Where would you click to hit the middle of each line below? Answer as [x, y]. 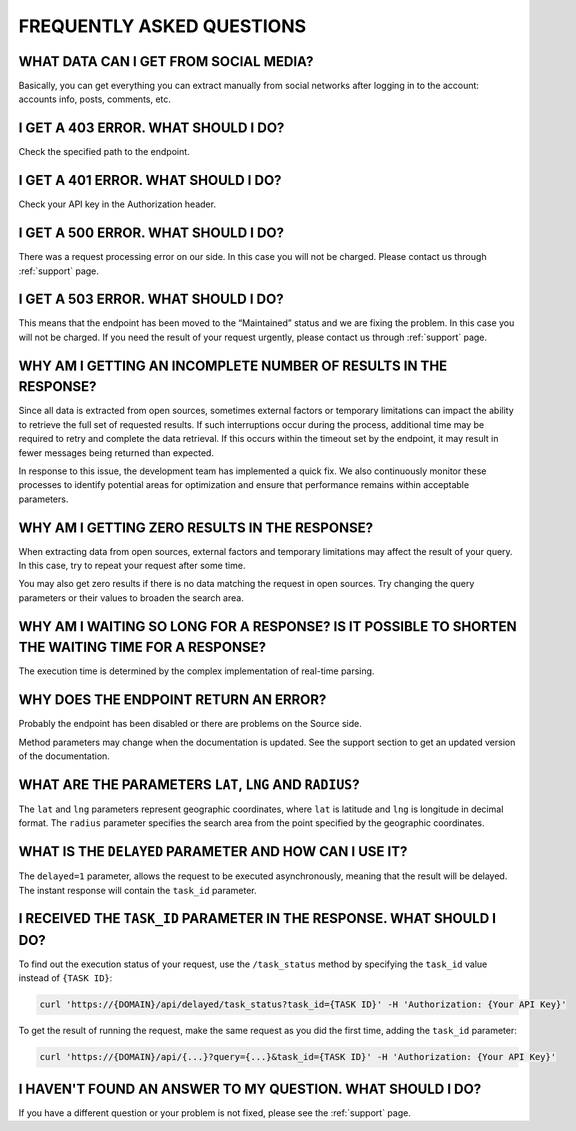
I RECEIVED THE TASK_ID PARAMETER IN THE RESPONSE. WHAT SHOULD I [257, 918]
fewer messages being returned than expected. [116, 452]
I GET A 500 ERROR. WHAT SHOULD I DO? [151, 233]
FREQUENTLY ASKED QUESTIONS [162, 26]
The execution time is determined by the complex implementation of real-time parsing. [196, 671]
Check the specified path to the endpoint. [104, 152]
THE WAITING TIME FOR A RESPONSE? [142, 647]
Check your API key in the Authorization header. [117, 204]
